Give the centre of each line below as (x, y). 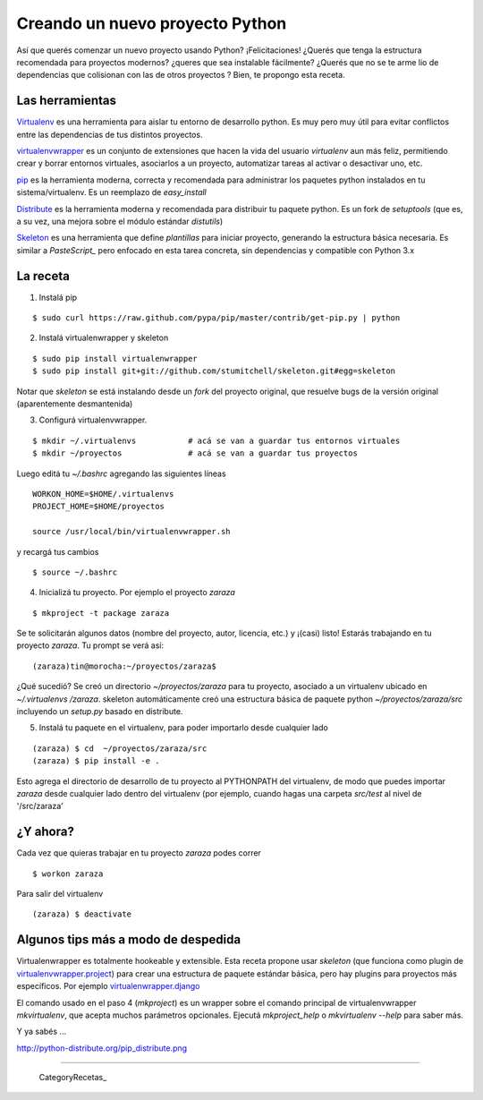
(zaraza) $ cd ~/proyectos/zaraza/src (120, 748)
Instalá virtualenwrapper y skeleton (104, 338)
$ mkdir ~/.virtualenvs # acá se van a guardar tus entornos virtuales (216, 440)
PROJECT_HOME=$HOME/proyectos (99, 507)
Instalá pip (58, 297)
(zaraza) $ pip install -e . (96, 761)
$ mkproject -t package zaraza (101, 613)
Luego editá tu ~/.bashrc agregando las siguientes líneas (122, 473)
